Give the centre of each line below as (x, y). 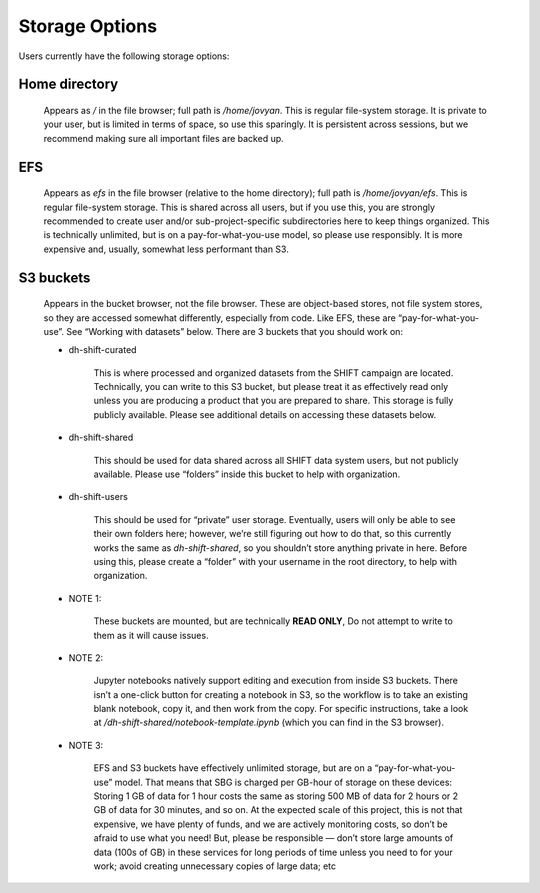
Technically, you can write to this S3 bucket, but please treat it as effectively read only (271, 387)
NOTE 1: (85, 598)
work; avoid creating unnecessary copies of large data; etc (215, 866)
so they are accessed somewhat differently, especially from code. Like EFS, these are (220, 317)
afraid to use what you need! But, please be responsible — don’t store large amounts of (273, 838)
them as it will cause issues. (151, 635)
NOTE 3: (86, 745)
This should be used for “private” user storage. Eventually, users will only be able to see (274, 519)
